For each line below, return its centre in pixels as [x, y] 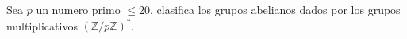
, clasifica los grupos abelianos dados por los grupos [275, 9]
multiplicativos [42, 25]
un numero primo [78, 9]
